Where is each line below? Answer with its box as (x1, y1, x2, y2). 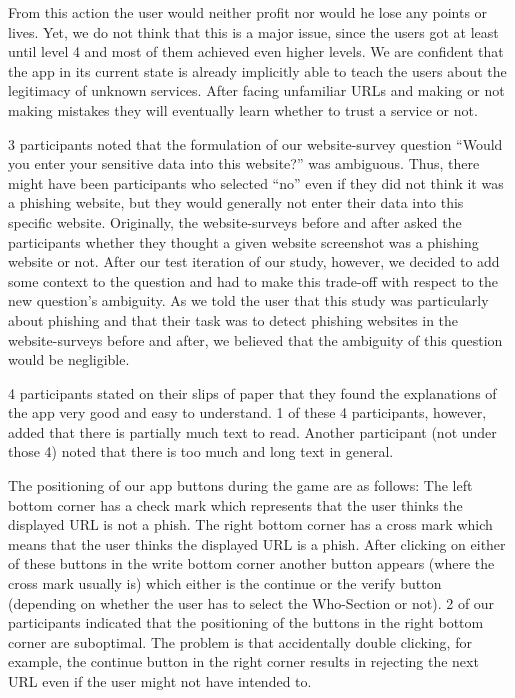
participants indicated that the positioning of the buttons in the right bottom (8, 612, 484, 633)
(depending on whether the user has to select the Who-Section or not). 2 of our (8, 592, 495, 613)
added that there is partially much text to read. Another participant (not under (8, 421, 497, 442)
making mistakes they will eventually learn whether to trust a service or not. (8, 99, 478, 120)
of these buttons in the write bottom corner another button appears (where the (8, 553, 495, 574)
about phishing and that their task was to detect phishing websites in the (8, 309, 459, 330)
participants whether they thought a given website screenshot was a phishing (8, 231, 479, 252)
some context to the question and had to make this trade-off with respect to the (8, 270, 498, 291)
